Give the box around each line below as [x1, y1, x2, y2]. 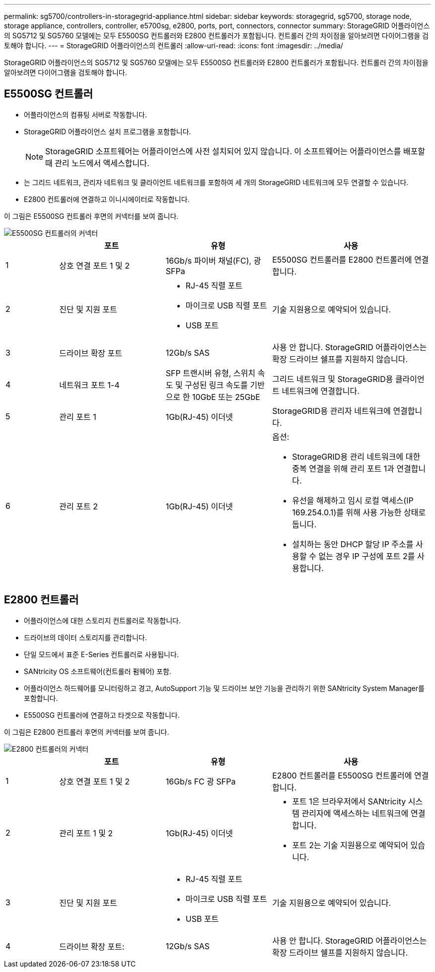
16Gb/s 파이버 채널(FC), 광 [165, 255, 261, 266]
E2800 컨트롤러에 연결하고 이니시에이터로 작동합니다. [24, 194, 190, 203]
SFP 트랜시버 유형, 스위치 [165, 368, 256, 378]
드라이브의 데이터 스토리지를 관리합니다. [24, 633, 147, 642]
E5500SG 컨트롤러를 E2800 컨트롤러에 [272, 254, 412, 265]
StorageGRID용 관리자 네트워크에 [272, 405, 391, 416]
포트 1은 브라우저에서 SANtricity [292, 796, 406, 806]
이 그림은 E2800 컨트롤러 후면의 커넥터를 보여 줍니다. [4, 727, 169, 736]
